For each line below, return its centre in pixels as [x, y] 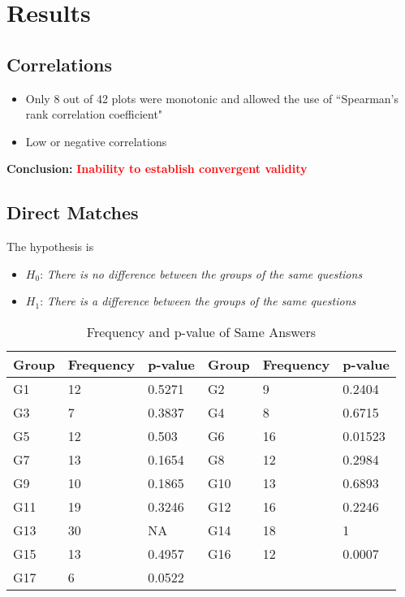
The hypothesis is [50, 247]
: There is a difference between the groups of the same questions [198, 301]
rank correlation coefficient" [94, 114]
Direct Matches [73, 212]
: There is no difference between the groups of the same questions [201, 273]
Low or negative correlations [96, 141]
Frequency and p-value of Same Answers [201, 331]
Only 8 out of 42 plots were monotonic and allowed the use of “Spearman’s [212, 98]
